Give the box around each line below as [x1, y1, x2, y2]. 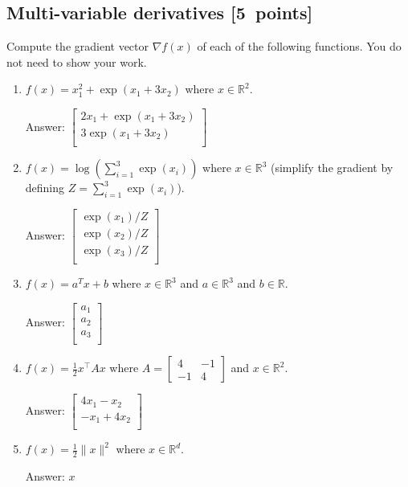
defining [25, 179, 65, 196]
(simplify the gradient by [270, 159, 394, 176]
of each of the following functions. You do [197, 38, 402, 55]
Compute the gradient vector [6, 38, 149, 55]
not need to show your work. [6, 53, 147, 70]
